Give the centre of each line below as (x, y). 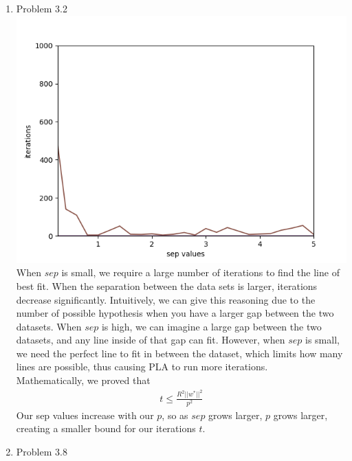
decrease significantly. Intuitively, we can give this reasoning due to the (166, 299)
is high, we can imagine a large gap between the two (211, 326)
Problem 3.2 (42, 8)
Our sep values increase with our (85, 415)
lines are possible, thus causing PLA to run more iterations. (142, 367)
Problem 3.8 (42, 451)
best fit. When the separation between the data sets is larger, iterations (167, 285)
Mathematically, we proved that (83, 380)
